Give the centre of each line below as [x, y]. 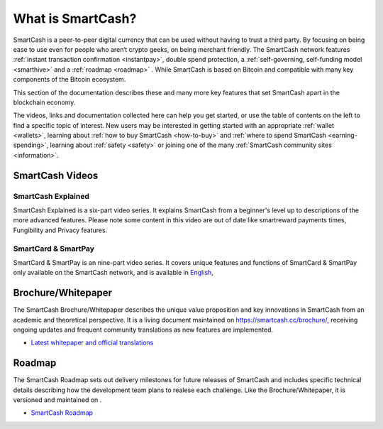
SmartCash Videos [56, 175]
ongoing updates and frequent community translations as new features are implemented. [143, 330]
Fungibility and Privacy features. [60, 230]
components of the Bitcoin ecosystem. [70, 80]
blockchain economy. [44, 102]
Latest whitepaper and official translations [92, 343]
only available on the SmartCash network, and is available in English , [113, 273]
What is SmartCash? [75, 18]
